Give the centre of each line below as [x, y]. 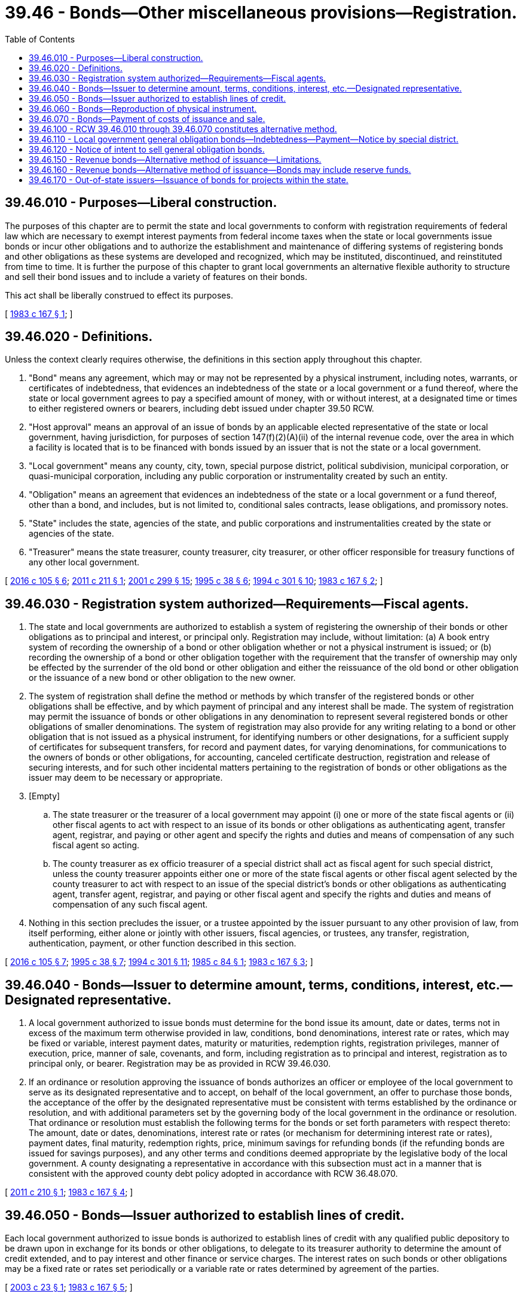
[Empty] [45, 796]
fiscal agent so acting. [96, 845]
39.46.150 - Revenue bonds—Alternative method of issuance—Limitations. [175, 159]
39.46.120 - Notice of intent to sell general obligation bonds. [147, 149]
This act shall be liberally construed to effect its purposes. [119, 295]
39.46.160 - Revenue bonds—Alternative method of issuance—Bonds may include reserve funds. [220, 169]
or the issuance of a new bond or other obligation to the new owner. [162, 678]
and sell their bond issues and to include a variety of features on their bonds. [156, 276]
